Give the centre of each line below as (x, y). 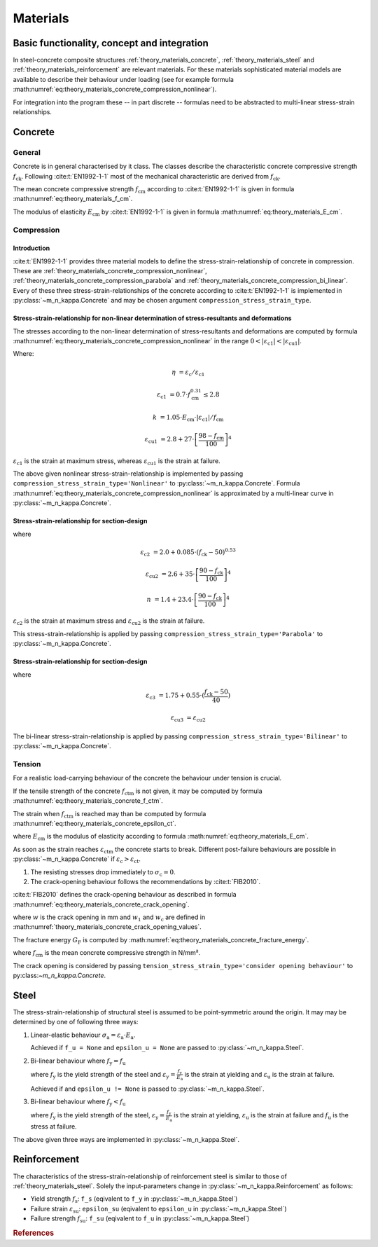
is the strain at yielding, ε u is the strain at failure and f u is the (261, 1116)
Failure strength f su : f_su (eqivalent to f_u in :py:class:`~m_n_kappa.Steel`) (140, 1219)
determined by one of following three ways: (76, 1022)
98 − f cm (211, 436)
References (34, 1233)
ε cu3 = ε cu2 (188, 719)
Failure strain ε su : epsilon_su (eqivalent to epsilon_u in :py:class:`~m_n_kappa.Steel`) (159, 1210)
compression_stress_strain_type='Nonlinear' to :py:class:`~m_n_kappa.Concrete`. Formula (156, 483)
